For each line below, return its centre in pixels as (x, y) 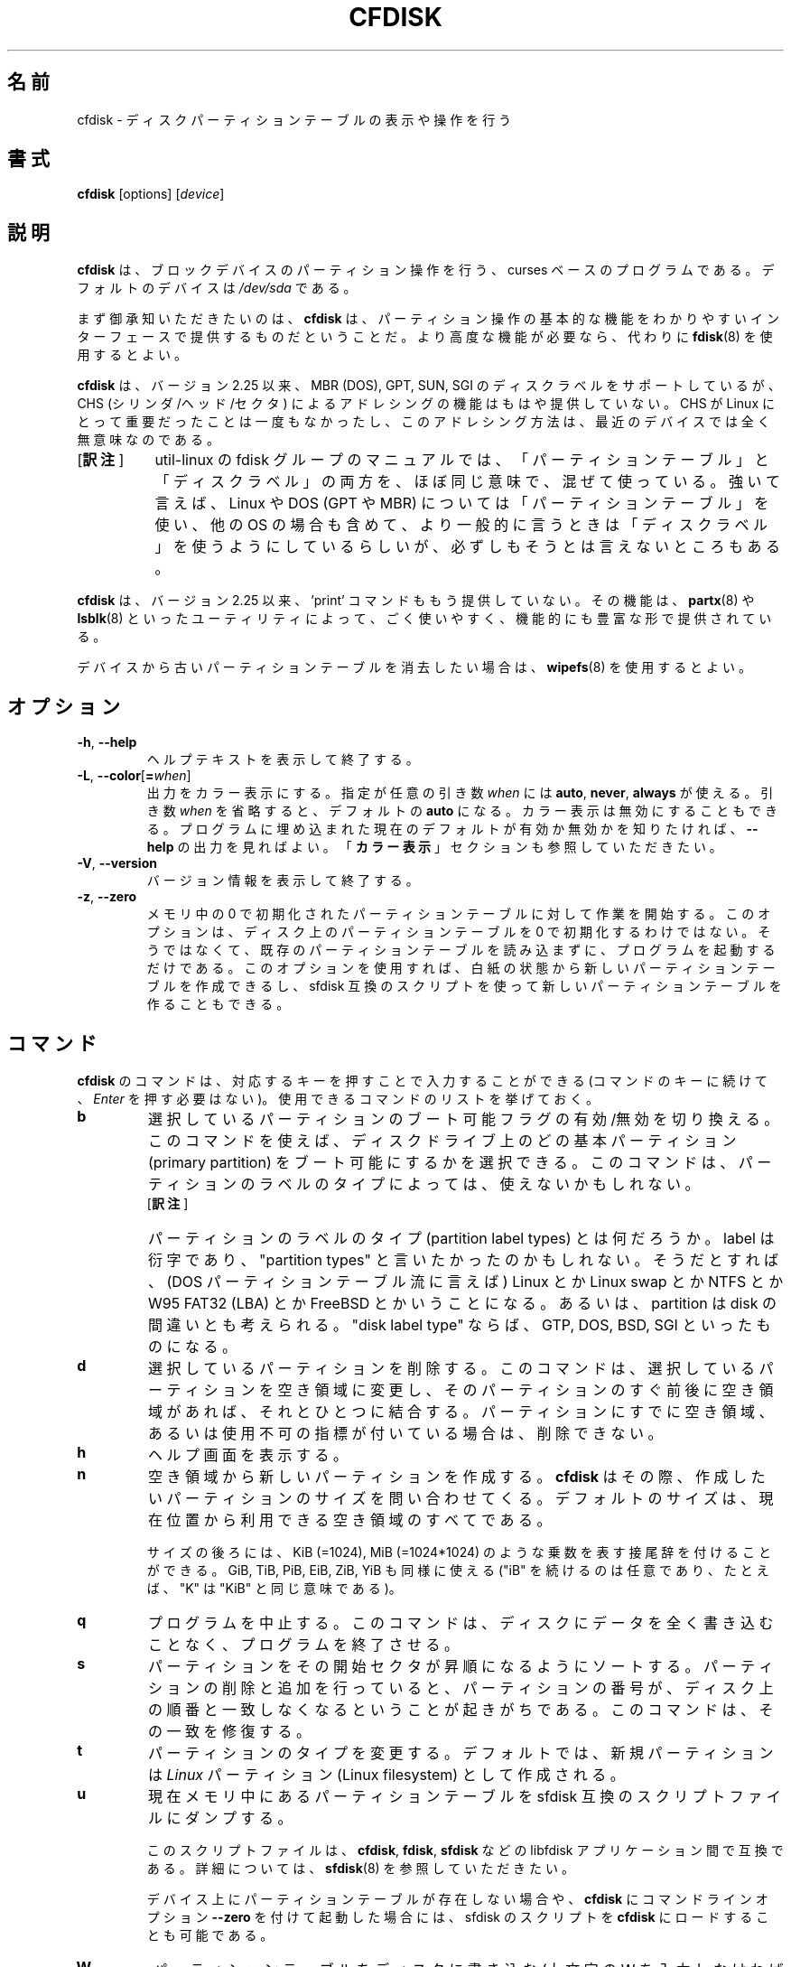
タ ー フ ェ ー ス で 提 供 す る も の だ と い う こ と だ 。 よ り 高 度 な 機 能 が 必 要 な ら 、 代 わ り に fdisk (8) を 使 (425, 337)
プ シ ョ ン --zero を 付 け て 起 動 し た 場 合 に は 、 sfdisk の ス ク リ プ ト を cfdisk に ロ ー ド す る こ (458, 1916)
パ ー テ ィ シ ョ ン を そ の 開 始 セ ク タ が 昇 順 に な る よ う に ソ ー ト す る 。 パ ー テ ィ (461, 1666)
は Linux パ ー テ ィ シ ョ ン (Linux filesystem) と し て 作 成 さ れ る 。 (386, 1774)
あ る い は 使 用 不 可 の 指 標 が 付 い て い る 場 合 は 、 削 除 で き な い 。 (405, 1433)
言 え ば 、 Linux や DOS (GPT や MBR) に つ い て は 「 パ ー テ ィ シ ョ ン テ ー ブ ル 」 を (462, 503)
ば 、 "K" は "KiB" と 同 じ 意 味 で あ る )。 (274, 1588)
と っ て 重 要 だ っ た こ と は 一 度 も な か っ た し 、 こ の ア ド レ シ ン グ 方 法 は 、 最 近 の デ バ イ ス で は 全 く (423, 422)
